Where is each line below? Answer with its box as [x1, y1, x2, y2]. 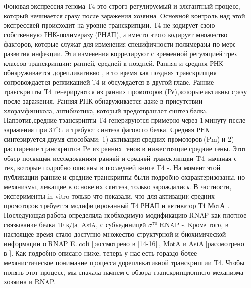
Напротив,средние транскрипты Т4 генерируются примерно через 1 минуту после [4, 115, 246, 125]
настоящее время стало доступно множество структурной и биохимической [4, 229, 226, 239]
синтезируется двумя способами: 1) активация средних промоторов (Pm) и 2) [4, 134, 234, 144]
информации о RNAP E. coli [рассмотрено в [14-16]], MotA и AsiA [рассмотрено [4, 238, 244, 248]
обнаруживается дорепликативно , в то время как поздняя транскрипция [4, 67, 217, 78]
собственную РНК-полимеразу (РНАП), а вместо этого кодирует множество [4, 29, 228, 39]
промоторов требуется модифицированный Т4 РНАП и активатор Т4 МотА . [4, 200, 230, 210]
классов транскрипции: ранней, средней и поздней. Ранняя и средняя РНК [4, 58, 223, 68]
